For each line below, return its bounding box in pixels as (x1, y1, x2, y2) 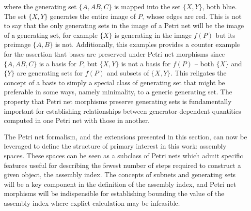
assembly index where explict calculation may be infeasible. (4, 197, 180, 208)
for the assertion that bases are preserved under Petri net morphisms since (4, 48, 225, 59)
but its (215, 30, 235, 40)
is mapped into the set (114, 1, 181, 11)
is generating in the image (114, 30, 192, 40)
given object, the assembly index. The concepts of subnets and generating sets (4, 169, 236, 180)
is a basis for (39, 58, 77, 68)
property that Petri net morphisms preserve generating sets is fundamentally (4, 96, 232, 106)
